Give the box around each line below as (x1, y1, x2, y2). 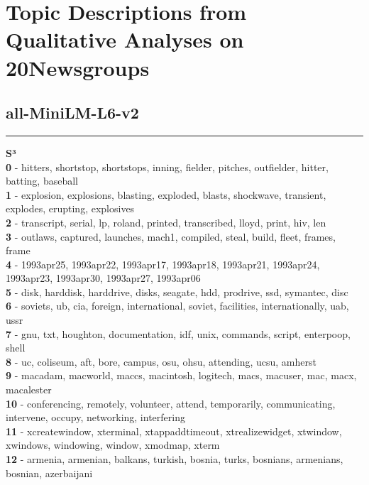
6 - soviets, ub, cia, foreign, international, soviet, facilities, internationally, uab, (6, 298, 349, 313)
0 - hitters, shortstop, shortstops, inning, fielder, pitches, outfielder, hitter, (6, 159, 329, 174)
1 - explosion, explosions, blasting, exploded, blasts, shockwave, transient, (6, 187, 326, 202)
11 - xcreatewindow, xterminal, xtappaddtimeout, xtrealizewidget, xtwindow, (6, 423, 342, 438)
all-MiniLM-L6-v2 (6, 102, 139, 124)
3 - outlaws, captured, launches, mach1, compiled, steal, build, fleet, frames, (6, 229, 336, 244)
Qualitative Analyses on (6, 25, 244, 54)
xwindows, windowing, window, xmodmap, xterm (6, 437, 220, 452)
